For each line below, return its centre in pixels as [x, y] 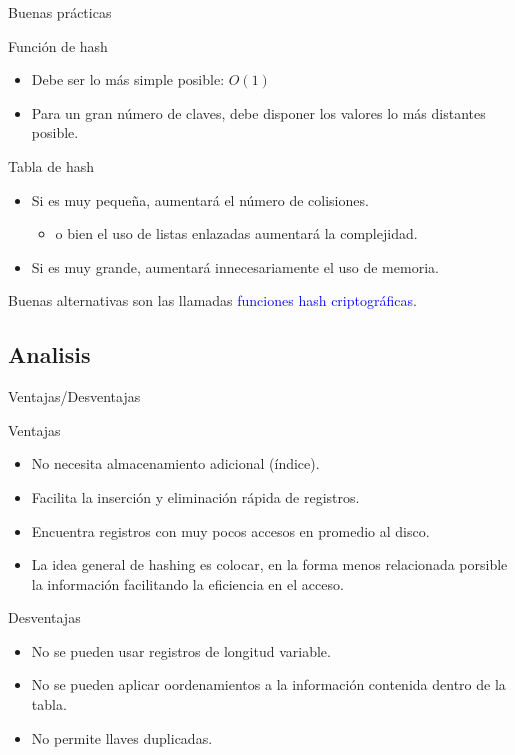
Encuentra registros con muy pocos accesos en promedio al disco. [230, 530]
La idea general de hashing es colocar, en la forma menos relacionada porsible [269, 564]
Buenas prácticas [60, 12]
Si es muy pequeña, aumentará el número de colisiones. [200, 199]
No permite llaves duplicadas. [122, 737]
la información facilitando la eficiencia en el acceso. [187, 583]
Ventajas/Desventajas [74, 396]
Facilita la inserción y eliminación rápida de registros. [195, 496]
